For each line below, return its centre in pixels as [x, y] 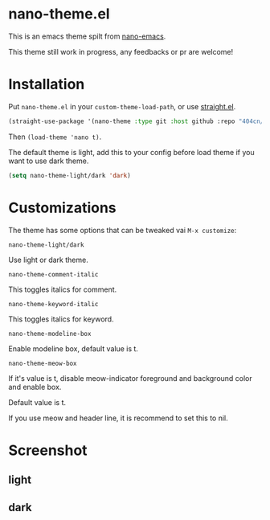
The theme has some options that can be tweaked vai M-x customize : [123, 230]
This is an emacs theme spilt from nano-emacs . [87, 36]
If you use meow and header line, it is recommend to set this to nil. [118, 418]
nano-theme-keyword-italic [53, 304]
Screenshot [48, 450]
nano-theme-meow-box [43, 363]
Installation [47, 84]
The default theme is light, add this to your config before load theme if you [131, 152]
